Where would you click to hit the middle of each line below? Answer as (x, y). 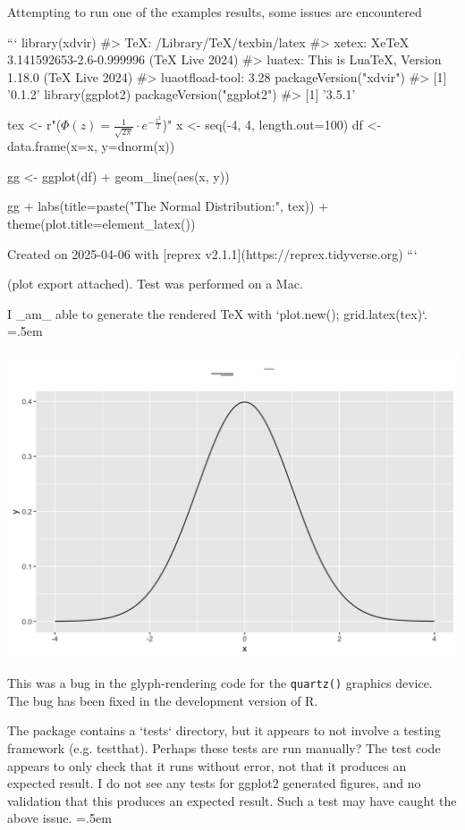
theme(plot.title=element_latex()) (101, 223)
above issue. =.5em (59, 818)
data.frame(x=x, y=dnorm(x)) (91, 146)
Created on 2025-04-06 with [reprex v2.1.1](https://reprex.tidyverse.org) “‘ (212, 253)
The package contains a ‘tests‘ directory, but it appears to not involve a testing (224, 730)
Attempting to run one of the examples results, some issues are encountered (215, 12)
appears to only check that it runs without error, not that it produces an (207, 765)
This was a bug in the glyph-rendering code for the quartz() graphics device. (220, 683)
